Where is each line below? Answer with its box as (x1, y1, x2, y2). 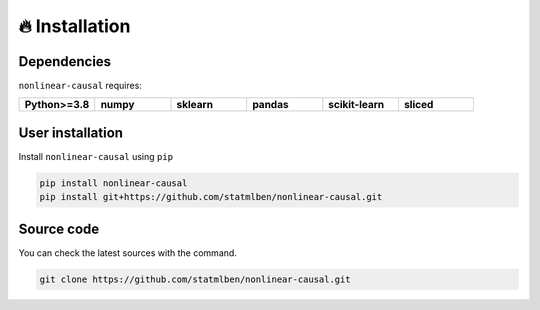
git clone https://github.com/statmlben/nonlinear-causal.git (39, 273, 351, 285)
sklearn (176, 98, 214, 112)
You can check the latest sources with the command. (18, 246, 237, 259)
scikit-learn (328, 98, 385, 112)
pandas (251, 98, 289, 112)
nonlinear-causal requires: (18, 80, 142, 92)
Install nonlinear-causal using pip (18, 150, 174, 162)
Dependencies (18, 53, 112, 70)
